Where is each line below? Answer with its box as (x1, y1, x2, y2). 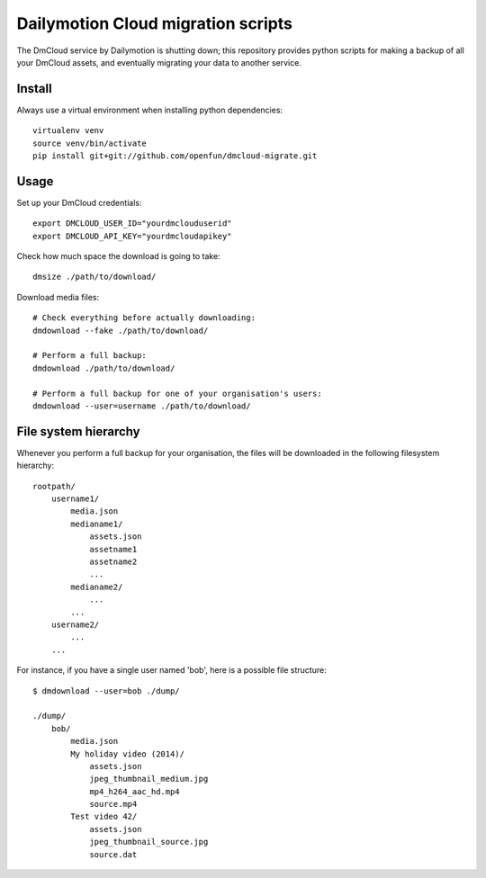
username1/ (50, 494, 100, 504)
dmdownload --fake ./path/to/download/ (32, 325, 209, 336)
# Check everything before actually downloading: (32, 313, 256, 323)
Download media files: (16, 291, 100, 302)
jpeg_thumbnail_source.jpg (89, 837, 209, 847)
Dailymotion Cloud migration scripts (16, 13, 292, 33)
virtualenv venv (32, 126, 104, 136)
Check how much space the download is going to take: (16, 251, 220, 262)
